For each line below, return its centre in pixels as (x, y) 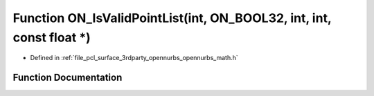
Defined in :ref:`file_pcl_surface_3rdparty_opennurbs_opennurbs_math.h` (134, 58)
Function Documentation (68, 78)
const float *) (52, 37)
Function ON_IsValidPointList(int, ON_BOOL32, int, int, (172, 18)
